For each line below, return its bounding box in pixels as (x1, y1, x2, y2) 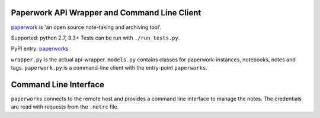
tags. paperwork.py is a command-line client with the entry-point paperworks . (11, 64, 207, 71)
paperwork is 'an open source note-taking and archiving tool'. (11, 24, 162, 31)
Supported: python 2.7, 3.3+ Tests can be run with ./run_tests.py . (11, 34, 180, 41)
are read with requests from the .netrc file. (11, 103, 119, 110)
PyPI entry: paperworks (11, 45, 69, 53)
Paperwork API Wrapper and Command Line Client (11, 8, 201, 18)
